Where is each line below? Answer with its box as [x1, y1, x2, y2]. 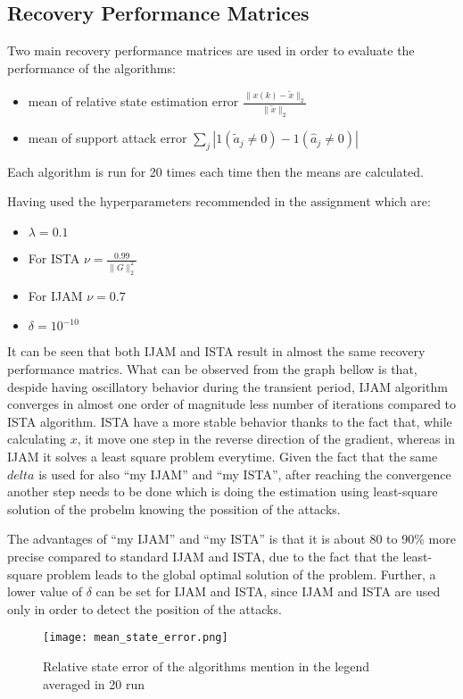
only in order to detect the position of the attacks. [7, 599, 282, 618]
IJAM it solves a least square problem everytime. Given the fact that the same [7, 447, 438, 466]
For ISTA [28, 249, 80, 268]
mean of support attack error [28, 129, 187, 147]
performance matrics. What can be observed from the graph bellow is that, [7, 360, 418, 379]
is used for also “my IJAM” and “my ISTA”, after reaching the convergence [38, 464, 451, 483]
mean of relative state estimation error [28, 92, 239, 111]
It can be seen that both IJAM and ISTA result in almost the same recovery [7, 342, 426, 361]
